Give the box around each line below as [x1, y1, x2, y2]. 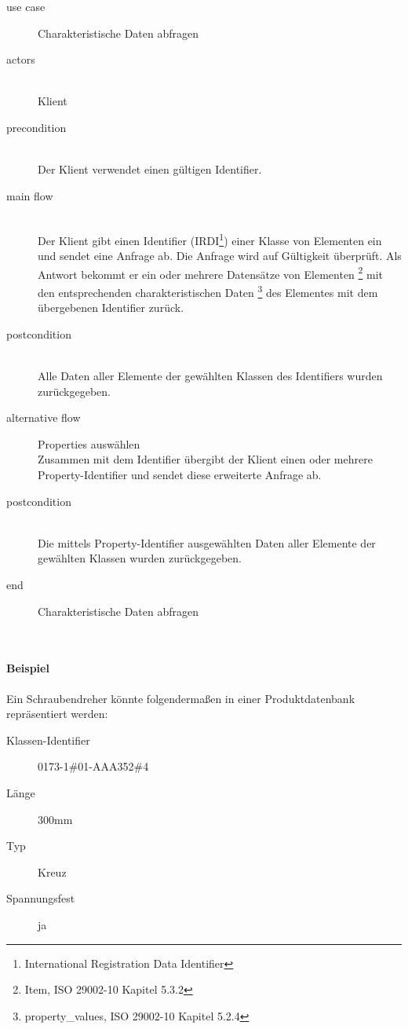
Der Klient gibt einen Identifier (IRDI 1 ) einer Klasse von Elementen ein [38, 229, 382, 248]
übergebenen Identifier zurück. [38, 299, 184, 316]
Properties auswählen [38, 435, 140, 452]
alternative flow [6, 409, 81, 426]
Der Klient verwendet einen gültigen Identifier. [38, 161, 262, 178]
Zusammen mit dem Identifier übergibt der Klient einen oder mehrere [38, 451, 373, 467]
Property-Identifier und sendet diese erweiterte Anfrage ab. [38, 467, 322, 483]
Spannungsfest [6, 890, 75, 906]
